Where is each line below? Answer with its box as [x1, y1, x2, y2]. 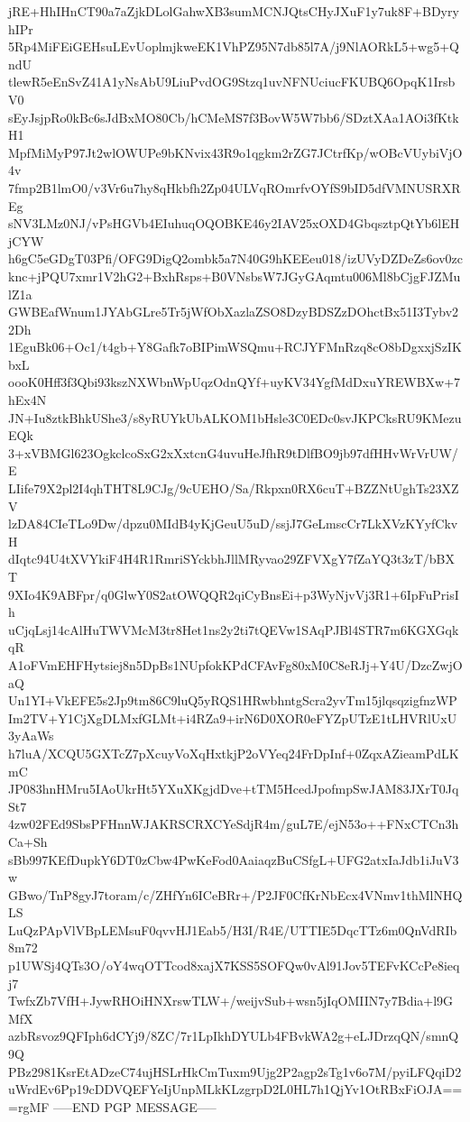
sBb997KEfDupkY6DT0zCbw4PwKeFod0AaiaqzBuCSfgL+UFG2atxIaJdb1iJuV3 [8, 850, 459, 869]
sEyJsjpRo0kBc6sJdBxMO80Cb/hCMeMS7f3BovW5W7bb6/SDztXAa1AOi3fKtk [8, 107, 459, 126]
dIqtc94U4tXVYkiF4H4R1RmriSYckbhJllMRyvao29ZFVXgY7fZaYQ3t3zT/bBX [8, 549, 455, 568]
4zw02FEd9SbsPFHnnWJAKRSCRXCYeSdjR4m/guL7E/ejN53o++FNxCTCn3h [8, 814, 459, 833]
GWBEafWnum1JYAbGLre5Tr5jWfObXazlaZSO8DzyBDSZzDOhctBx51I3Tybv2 [8, 302, 459, 321]
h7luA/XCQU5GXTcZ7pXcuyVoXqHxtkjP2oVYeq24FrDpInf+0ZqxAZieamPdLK [8, 743, 459, 762]
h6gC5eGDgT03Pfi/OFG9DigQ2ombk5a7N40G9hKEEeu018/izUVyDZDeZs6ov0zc [8, 249, 464, 268]
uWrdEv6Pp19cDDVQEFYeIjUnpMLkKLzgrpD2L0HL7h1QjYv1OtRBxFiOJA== [8, 1080, 463, 1099]
